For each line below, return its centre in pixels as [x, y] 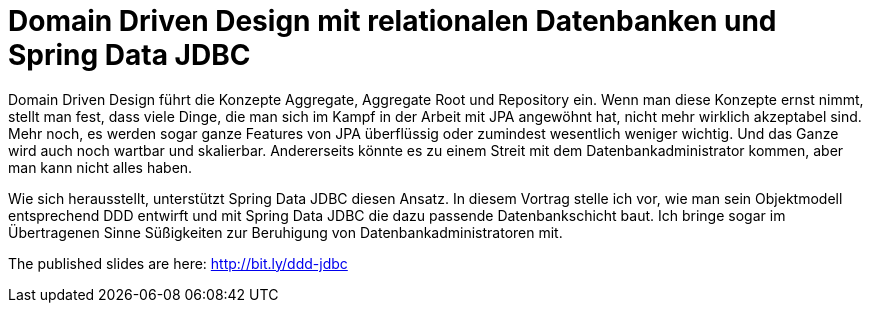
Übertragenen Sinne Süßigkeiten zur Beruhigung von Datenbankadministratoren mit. [285, 232]
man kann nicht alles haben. [100, 167]
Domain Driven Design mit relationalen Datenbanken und [392, 21]
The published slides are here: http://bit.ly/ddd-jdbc [178, 263]
